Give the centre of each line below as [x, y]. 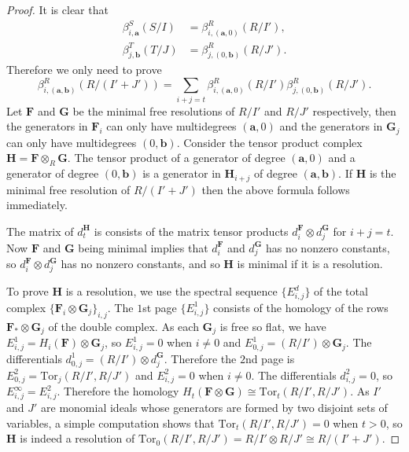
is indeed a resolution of [77, 438]
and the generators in [331, 126]
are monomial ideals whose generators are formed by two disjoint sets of [214, 407]
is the [383, 173]
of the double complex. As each [123, 326]
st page [160, 307]
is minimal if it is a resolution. [310, 264]
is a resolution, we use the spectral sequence [171, 291]
